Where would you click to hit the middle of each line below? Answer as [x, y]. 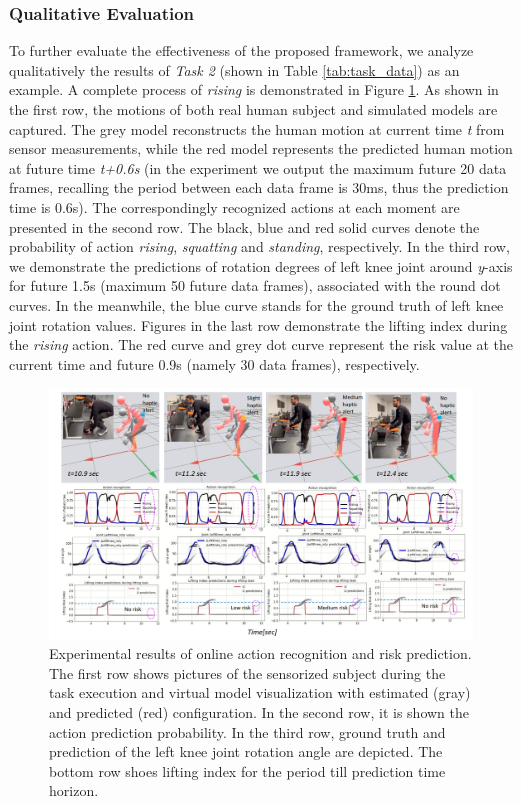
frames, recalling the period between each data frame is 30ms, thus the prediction [259, 187]
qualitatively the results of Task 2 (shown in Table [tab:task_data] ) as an [234, 69]
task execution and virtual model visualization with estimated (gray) [260, 692]
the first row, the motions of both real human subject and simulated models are [253, 109]
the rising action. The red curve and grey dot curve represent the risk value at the [261, 344]
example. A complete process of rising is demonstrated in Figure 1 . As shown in [254, 89]
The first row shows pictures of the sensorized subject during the [247, 672]
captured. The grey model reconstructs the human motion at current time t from [257, 128]
